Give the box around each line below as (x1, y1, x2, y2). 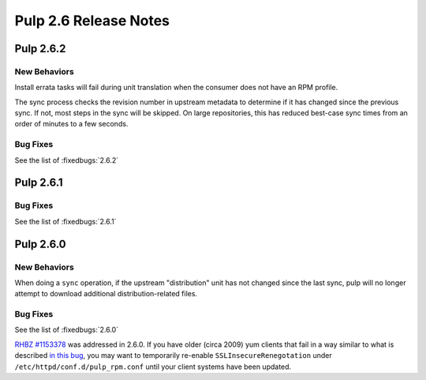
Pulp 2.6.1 (14, 176, 63, 190)
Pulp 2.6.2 (14, 42, 66, 55)
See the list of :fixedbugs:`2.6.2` (14, 155, 118, 165)
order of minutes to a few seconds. (14, 119, 129, 129)
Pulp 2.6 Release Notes (14, 12, 170, 29)
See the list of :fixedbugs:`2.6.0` (14, 325, 118, 335)
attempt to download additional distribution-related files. (14, 289, 197, 299)
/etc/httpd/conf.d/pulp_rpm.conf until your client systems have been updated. (14, 362, 292, 371)
